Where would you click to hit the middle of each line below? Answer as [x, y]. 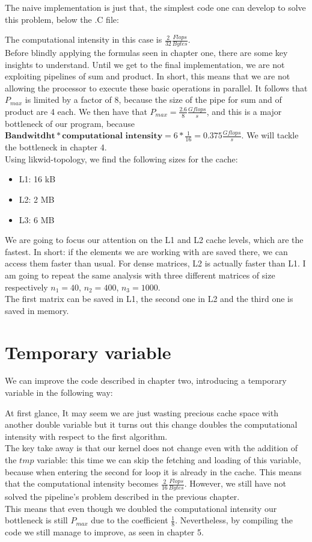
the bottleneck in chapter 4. [56, 147]
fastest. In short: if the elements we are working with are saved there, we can [146, 251]
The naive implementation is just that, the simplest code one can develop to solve [155, 7]
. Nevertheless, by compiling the [234, 520]
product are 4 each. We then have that [76, 111]
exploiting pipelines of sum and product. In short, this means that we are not [148, 76]
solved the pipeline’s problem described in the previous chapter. [122, 497]
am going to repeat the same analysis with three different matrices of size [140, 275]
